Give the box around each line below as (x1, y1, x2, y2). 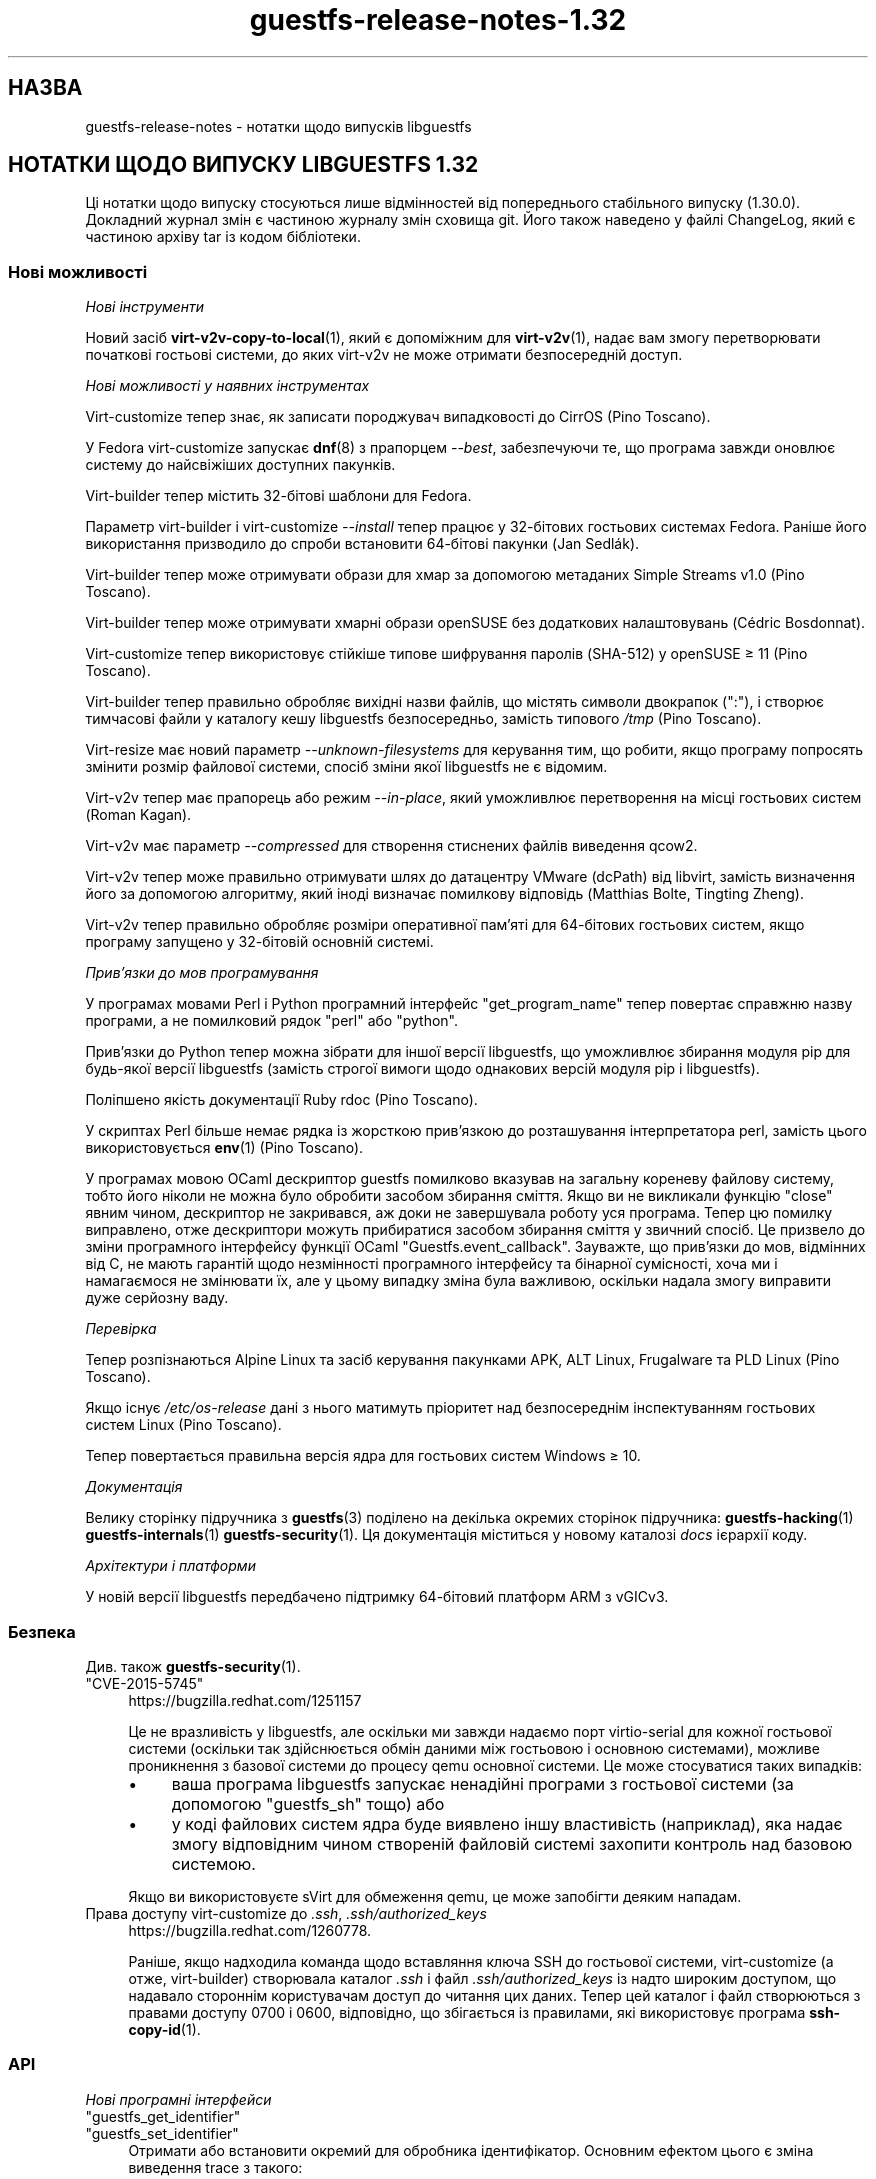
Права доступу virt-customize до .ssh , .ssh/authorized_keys (85, 1904, 487, 1922)
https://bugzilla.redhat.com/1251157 (128, 1691, 362, 1709)
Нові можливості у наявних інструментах (85, 377, 370, 395)
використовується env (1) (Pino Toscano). (85, 1139, 364, 1157)
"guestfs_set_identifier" (85, 2124, 239, 2142)
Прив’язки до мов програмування (85, 964, 319, 982)
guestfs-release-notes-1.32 (249, 3, 627, 37)
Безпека (8, 1621, 76, 1642)
